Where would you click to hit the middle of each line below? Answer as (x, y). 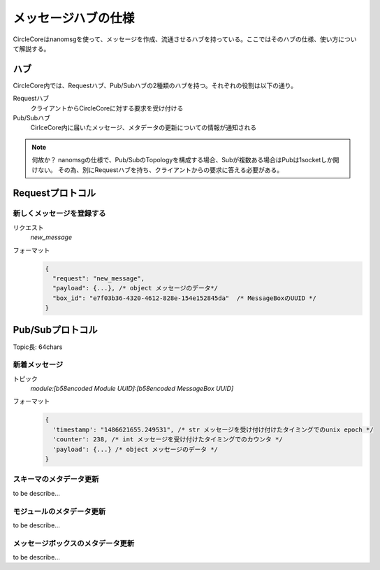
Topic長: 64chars (38, 347)
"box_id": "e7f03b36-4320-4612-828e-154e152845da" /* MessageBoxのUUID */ (185, 298)
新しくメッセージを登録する (59, 213)
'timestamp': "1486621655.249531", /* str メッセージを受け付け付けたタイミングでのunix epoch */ (213, 429)
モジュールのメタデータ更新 (59, 511)
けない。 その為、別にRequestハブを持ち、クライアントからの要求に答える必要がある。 (157, 170)
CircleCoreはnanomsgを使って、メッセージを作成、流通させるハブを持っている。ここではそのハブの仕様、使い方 (176, 39)
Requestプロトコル (54, 193)
